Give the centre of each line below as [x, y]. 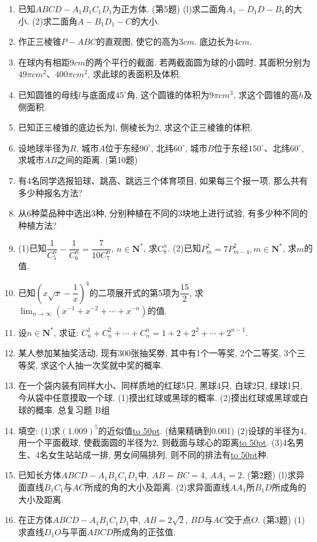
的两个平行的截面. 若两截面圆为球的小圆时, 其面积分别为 [198, 62]
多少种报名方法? [50, 192]
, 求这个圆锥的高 [266, 94]
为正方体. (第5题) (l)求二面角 [170, 9]
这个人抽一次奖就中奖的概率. [106, 365]
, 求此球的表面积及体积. [134, 74]
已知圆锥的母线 [48, 94]
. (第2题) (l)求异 [273, 475]
